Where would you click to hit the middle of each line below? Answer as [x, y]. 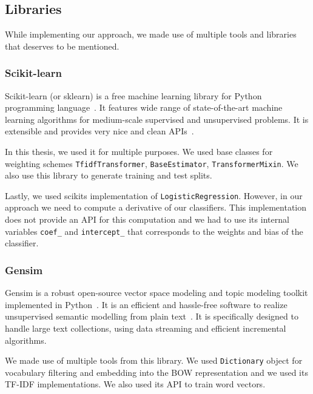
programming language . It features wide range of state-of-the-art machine [144, 107]
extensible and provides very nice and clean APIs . [99, 131]
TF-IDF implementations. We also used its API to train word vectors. [135, 384]
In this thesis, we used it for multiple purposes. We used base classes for [139, 151]
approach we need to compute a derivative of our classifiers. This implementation [156, 207]
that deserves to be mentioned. [62, 46]
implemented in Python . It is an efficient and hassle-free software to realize [146, 304]
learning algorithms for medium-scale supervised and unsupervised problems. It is [157, 119]
